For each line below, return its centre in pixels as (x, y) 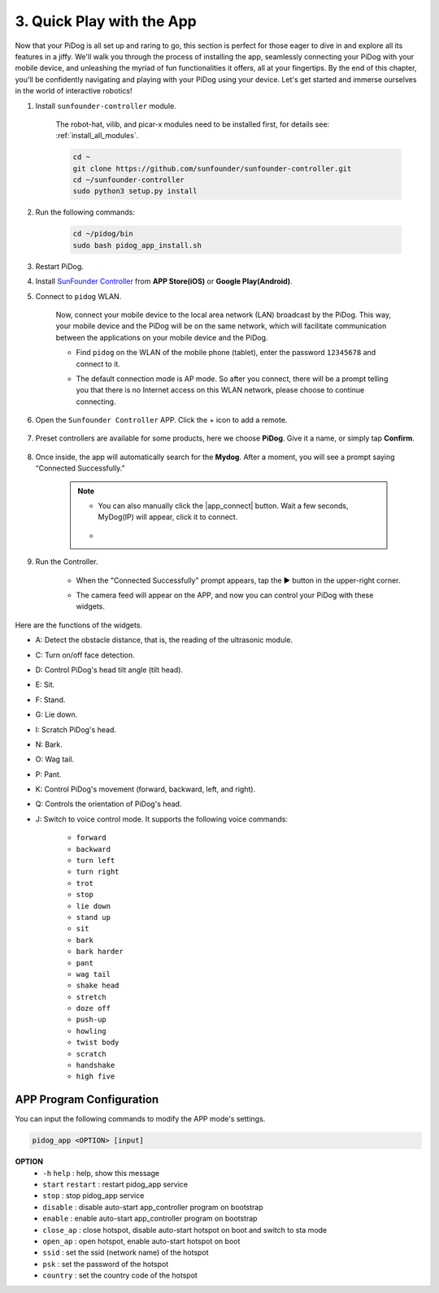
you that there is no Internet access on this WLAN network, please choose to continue (220, 390)
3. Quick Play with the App (106, 21)
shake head (98, 986)
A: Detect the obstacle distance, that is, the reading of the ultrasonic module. (164, 640)
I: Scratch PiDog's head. (76, 729)
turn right (98, 872)
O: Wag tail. (55, 759)
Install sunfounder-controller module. (106, 106)
